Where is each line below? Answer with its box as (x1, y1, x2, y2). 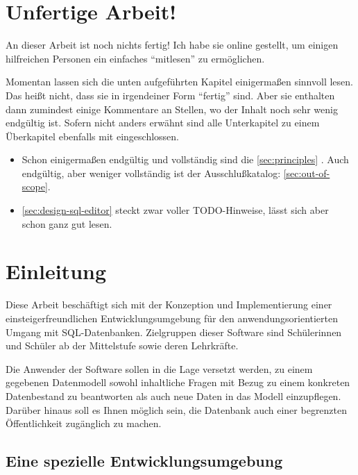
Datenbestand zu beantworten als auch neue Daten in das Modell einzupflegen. (6, 388, 341, 403)
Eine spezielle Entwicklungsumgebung (6, 450, 283, 472)
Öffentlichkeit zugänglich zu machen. (6, 416, 162, 431)
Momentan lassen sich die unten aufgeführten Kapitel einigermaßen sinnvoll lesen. (6, 74, 353, 89)
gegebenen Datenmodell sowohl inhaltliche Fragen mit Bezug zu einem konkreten (6, 375, 350, 390)
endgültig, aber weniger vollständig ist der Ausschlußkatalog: (22, 165, 281, 180)
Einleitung (6, 257, 107, 285)
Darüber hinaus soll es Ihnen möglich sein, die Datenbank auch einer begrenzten (6, 402, 348, 417)
